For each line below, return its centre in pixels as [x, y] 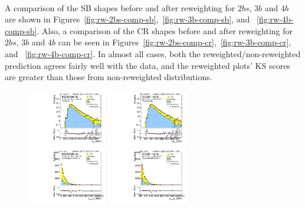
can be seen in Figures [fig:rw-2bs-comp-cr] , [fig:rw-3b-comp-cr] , [174, 42]
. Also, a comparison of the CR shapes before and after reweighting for [165, 30]
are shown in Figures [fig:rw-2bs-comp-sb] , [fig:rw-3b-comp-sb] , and [127, 19]
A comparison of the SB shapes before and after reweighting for [120, 7]
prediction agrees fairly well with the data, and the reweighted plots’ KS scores [147, 65]
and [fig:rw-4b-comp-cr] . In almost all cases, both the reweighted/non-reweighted [153, 53]
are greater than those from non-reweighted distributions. [109, 77]
